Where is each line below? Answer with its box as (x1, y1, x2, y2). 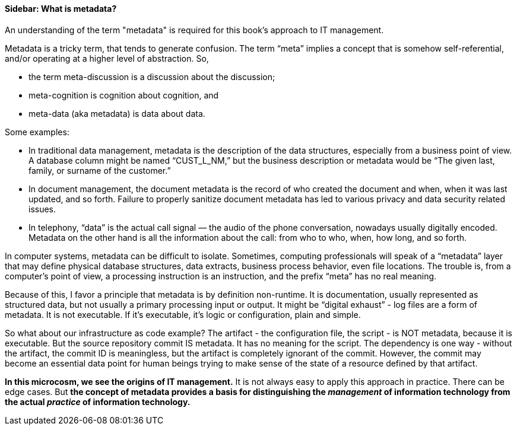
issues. (28, 203, 56, 214)
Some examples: (5, 126, 69, 137)
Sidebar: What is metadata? (5, 4, 117, 14)
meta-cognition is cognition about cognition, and (28, 90, 219, 100)
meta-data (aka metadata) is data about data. (28, 108, 205, 119)
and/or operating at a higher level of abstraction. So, (5, 53, 209, 63)
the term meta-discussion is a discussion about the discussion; (28, 71, 275, 82)
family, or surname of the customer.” (28, 165, 171, 176)
